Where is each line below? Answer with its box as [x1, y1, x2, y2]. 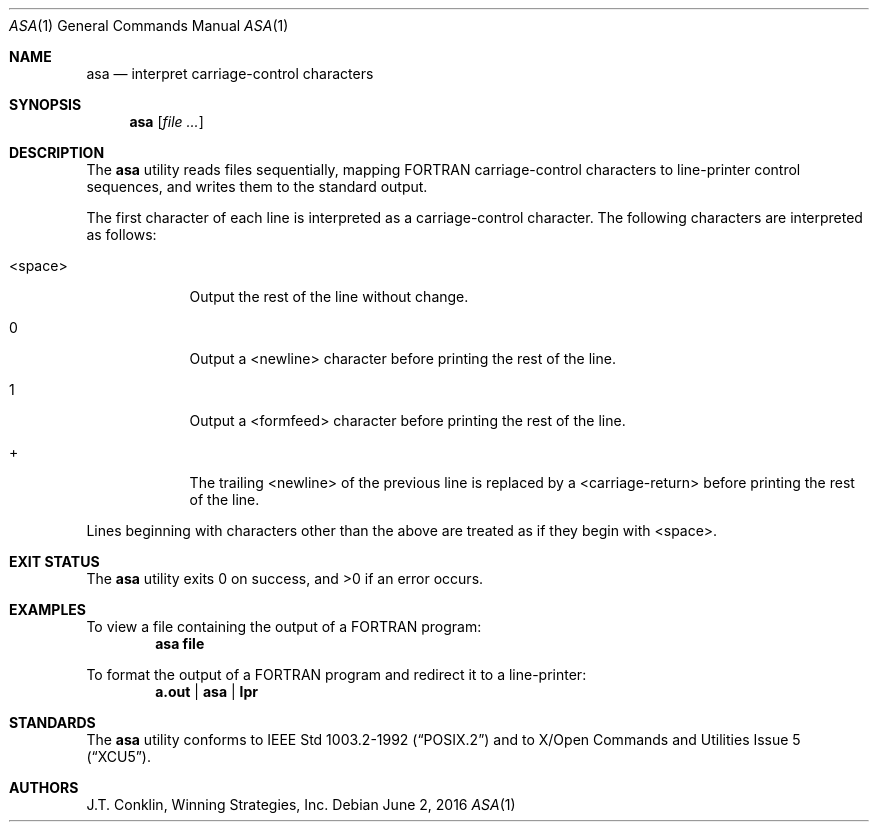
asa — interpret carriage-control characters [86, 65, 374, 82]
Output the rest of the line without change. [189, 288, 469, 305]
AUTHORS [9, 779, 79, 796]
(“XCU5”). [86, 748, 151, 765]
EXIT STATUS [9, 553, 100, 570]
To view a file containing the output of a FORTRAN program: [86, 618, 482, 635]
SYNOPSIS [9, 96, 82, 113]
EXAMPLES [9, 601, 86, 618]
